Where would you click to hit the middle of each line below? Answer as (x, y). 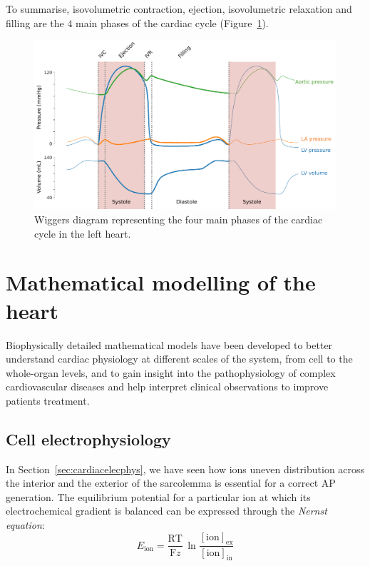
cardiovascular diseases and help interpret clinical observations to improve (167, 386)
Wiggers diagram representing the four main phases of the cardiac (179, 219)
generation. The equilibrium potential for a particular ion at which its (158, 496)
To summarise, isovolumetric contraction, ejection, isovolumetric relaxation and (179, 9)
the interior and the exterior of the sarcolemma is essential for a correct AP (171, 483)
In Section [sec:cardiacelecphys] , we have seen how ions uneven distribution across (185, 469)
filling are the (35, 22)
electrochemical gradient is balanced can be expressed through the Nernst (166, 511)
